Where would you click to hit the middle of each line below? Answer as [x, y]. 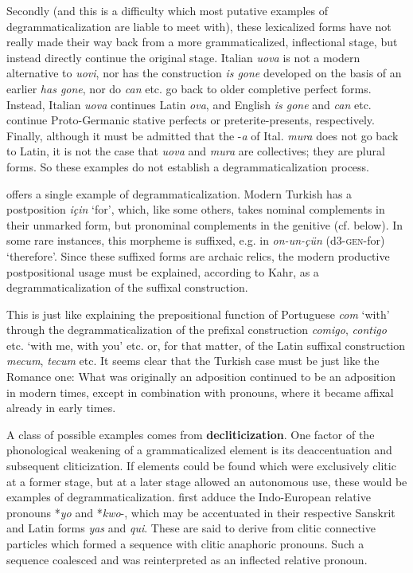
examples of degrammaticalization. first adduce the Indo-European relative [189, 497]
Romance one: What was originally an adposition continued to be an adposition [201, 377]
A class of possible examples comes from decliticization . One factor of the [191, 434]
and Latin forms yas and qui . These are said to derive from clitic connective [191, 528]
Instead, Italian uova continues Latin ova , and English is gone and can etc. [189, 104]
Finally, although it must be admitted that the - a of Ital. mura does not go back [203, 135]
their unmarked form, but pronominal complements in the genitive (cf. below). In [205, 224]
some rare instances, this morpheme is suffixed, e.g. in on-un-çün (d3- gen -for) [196, 240]
